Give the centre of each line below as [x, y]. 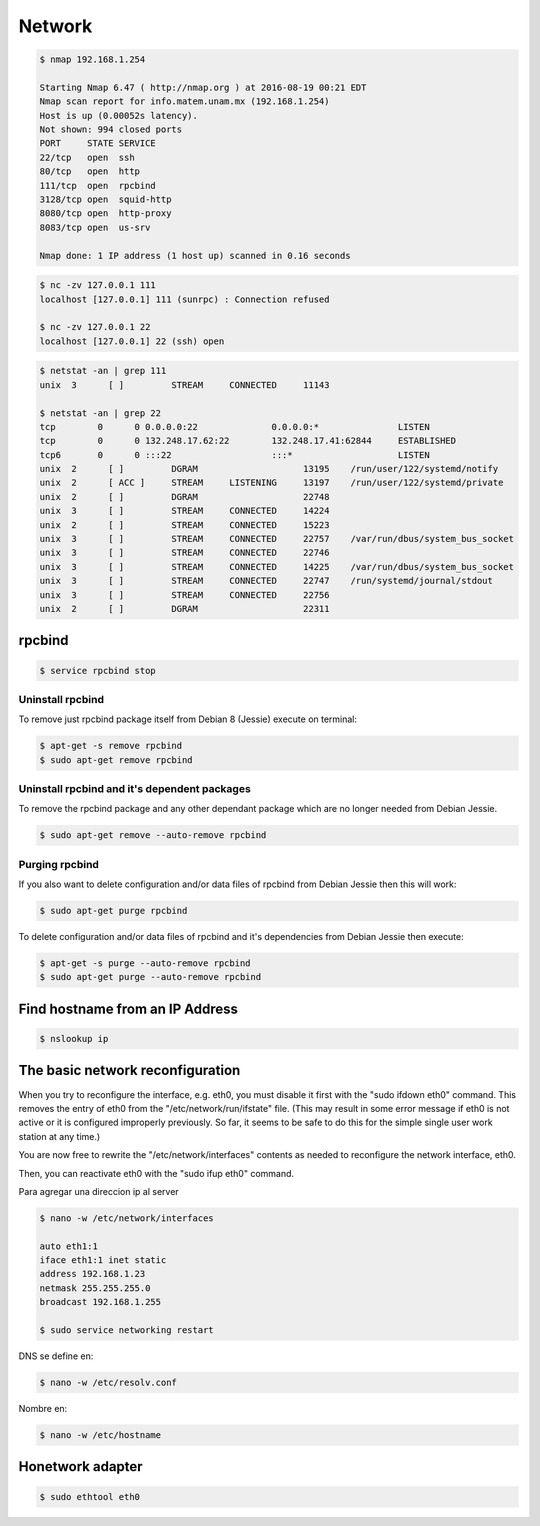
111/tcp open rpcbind [98, 185]
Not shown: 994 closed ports [111, 129]
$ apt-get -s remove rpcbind [111, 746]
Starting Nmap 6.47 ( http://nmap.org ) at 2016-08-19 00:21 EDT [203, 87]
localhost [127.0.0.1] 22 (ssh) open [132, 341]
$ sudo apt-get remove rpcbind [116, 759]
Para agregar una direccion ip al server [98, 1191]
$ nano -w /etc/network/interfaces [126, 1218]
